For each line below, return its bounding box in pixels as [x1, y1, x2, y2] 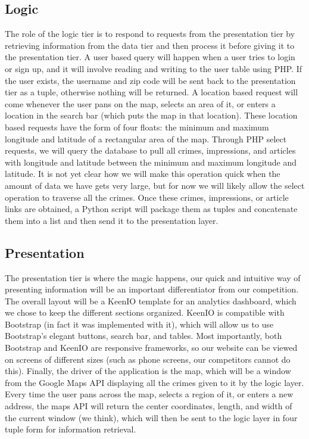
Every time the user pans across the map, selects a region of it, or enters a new [5, 388, 294, 400]
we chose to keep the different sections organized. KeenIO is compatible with [5, 306, 285, 319]
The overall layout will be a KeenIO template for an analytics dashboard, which [5, 294, 296, 307]
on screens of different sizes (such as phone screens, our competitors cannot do [5, 353, 291, 365]
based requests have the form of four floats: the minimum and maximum [5, 120, 269, 133]
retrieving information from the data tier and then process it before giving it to [5, 39, 295, 51]
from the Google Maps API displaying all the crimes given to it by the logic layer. [5, 376, 304, 388]
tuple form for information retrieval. [5, 423, 136, 435]
